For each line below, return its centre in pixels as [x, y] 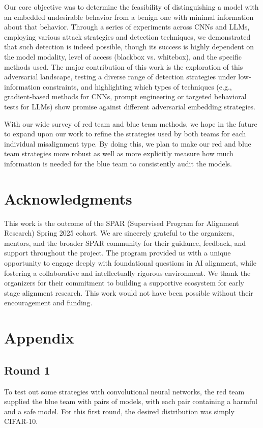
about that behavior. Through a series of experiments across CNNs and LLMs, [127, 27]
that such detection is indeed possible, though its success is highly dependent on [129, 47]
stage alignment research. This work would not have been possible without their [129, 292]
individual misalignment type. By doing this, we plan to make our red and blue [128, 143]
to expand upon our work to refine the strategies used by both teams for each [125, 134]
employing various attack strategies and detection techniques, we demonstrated [127, 36]
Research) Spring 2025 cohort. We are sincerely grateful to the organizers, [119, 233]
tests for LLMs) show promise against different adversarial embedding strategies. [130, 106]
